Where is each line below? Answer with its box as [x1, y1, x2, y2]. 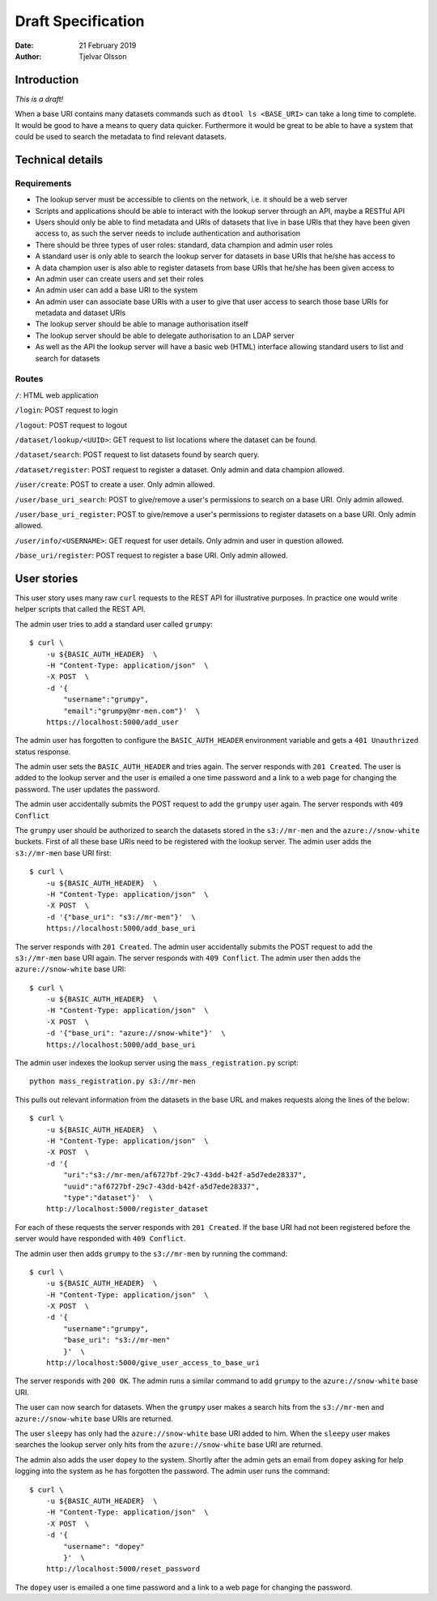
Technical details [15, 152, 104, 166]
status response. [15, 746, 71, 757]
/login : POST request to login [15, 405, 119, 415]
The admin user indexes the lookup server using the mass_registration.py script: [15, 1058, 299, 1068]
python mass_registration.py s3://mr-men [29, 1077, 196, 1086]
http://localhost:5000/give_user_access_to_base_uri [45, 1358, 261, 1368]
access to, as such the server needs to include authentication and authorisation [35, 228, 301, 238]
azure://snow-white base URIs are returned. [15, 1414, 173, 1424]
